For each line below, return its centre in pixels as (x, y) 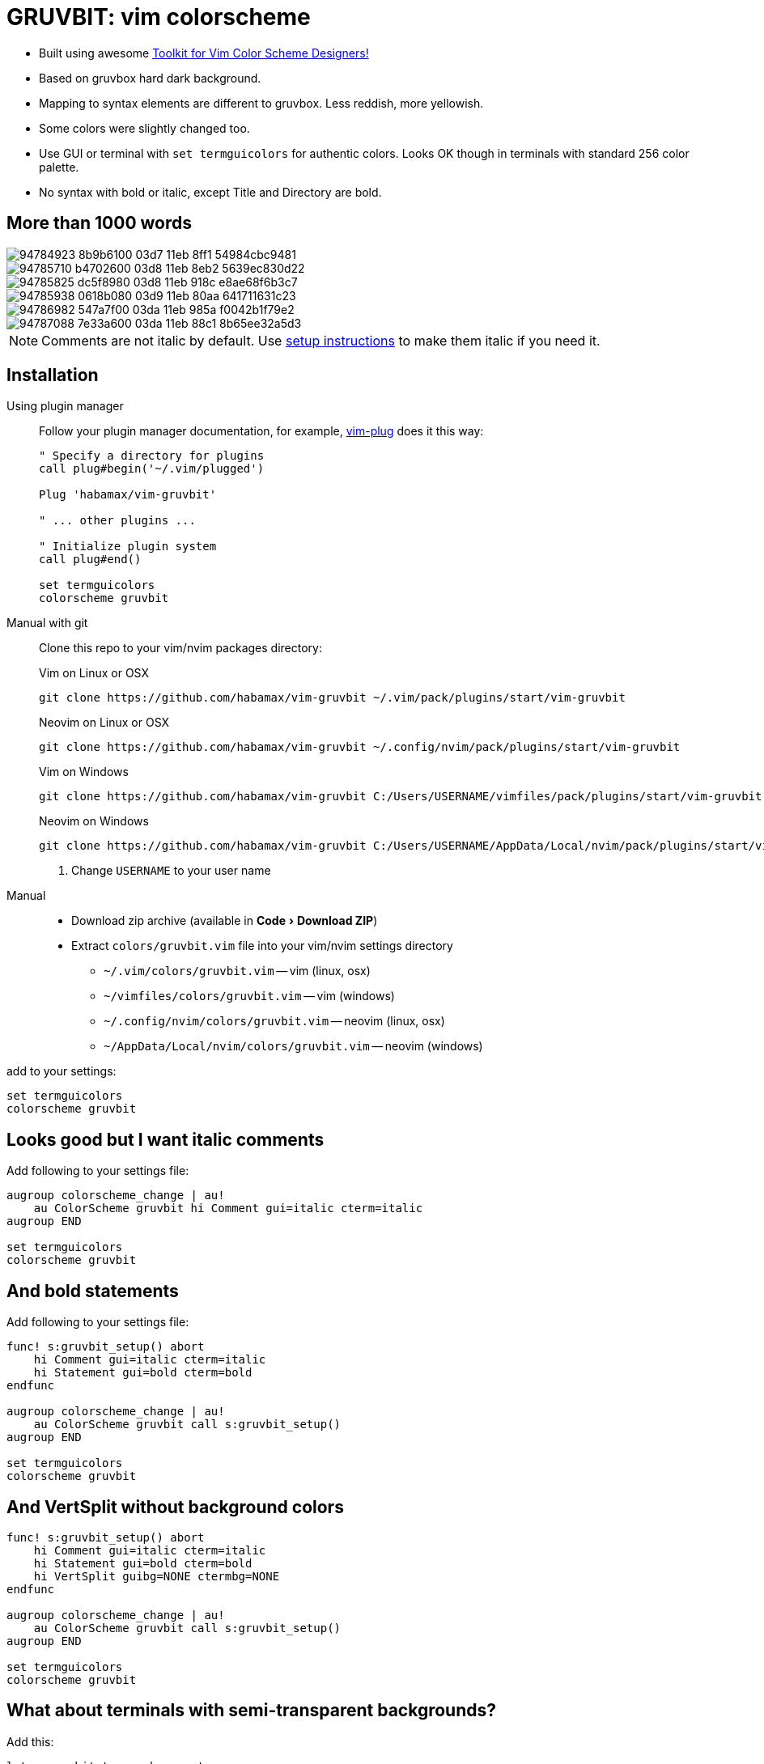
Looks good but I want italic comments (166, 1139)
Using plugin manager (65, 406)
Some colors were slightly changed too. (144, 128)
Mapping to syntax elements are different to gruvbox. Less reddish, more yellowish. (261, 103)
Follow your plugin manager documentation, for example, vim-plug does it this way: (261, 431)
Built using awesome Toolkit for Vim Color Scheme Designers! (204, 53)
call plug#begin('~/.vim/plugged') (152, 469)
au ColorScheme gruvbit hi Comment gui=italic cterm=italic (228, 1209)
